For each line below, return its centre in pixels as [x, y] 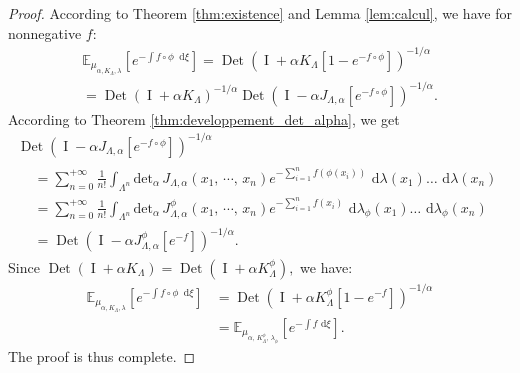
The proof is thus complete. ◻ [102, 355]
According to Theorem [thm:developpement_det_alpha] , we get [204, 118]
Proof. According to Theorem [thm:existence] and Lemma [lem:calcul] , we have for [260, 13]
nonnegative [45, 32]
